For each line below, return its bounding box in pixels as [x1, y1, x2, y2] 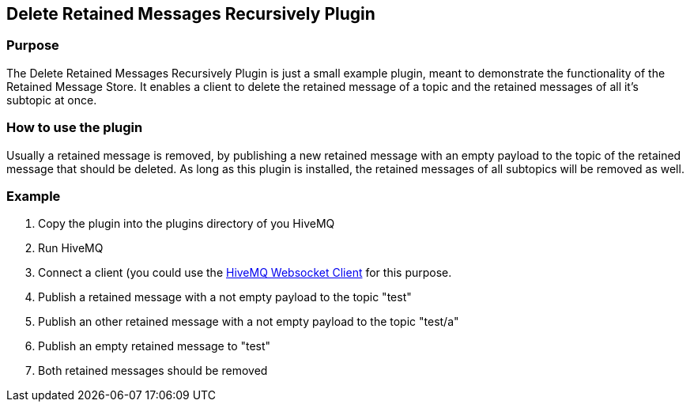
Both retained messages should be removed [38, 364, 268, 378]
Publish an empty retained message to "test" [38, 339, 271, 353]
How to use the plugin [6, 119, 143, 136]
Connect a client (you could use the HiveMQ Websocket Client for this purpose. [38, 266, 452, 280]
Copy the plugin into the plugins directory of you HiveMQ [38, 217, 335, 231]
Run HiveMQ [38, 241, 104, 255]
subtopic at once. [6, 93, 97, 107]
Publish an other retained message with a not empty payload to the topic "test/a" [38, 315, 459, 329]
